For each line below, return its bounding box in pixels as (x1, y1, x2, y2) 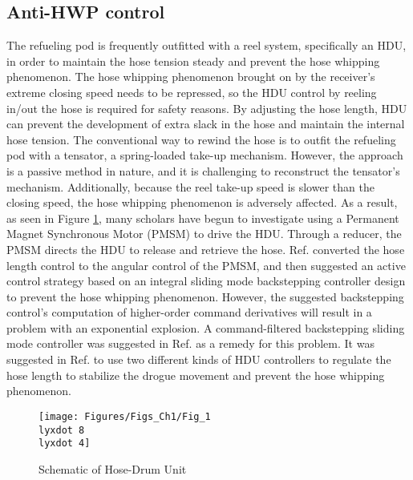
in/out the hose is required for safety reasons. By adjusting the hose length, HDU (6, 99, 407, 116)
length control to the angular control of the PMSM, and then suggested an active (6, 256, 406, 273)
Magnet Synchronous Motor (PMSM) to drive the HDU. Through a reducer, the (6, 225, 402, 242)
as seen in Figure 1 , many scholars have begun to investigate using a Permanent (6, 209, 399, 226)
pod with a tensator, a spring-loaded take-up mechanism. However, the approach (6, 147, 403, 163)
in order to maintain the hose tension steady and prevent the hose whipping (6, 52, 380, 69)
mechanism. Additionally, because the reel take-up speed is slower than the (6, 178, 375, 195)
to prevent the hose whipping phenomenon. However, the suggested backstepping (6, 288, 404, 305)
